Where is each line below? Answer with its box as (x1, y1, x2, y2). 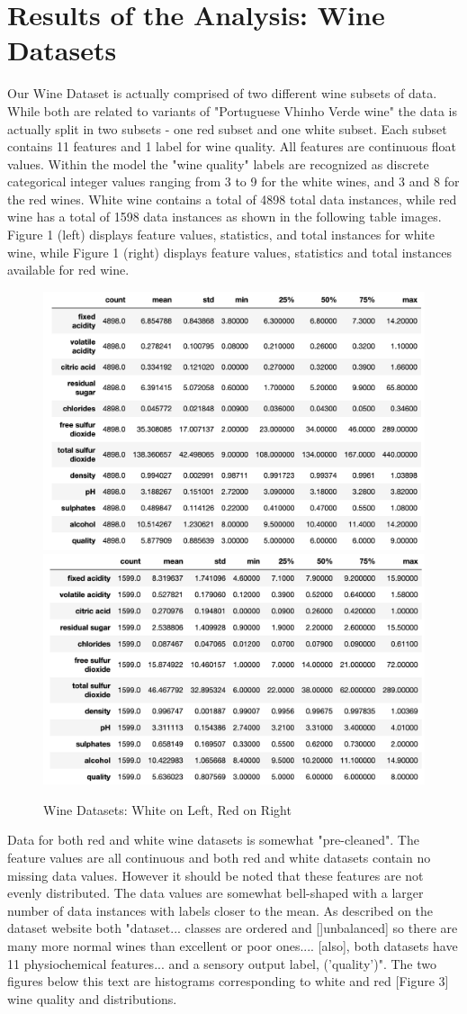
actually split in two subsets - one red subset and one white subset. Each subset (7, 119, 447, 138)
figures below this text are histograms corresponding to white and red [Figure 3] (7, 972, 449, 991)
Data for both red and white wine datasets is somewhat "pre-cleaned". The (7, 830, 419, 849)
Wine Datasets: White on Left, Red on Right (43, 800, 292, 819)
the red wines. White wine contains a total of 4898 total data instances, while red (7, 189, 457, 208)
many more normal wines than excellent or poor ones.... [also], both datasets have (7, 937, 458, 955)
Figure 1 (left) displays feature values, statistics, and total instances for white (7, 225, 435, 244)
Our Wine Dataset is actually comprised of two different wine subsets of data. (7, 84, 437, 103)
